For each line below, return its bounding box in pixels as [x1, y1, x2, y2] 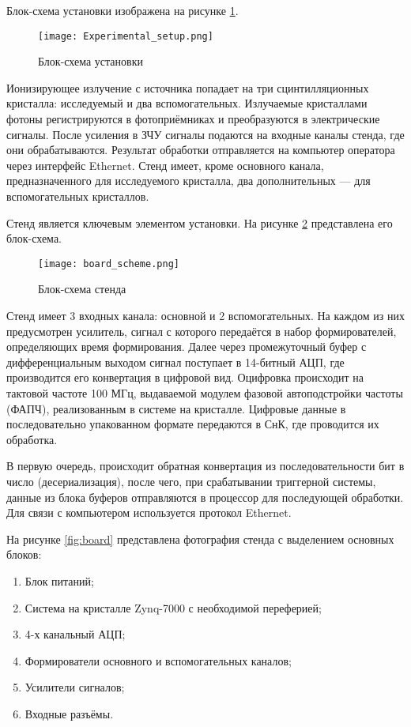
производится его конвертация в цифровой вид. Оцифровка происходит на [6, 369, 364, 386]
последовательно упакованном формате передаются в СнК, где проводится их [6, 416, 379, 432]
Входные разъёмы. [25, 705, 114, 721]
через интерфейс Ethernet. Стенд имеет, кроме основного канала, [6, 156, 324, 173]
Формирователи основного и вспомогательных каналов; [25, 652, 292, 669]
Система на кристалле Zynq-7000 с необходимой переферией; [25, 599, 322, 616]
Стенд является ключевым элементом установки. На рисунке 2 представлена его [6, 214, 393, 231]
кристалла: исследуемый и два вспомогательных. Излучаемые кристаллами [6, 95, 368, 111]
